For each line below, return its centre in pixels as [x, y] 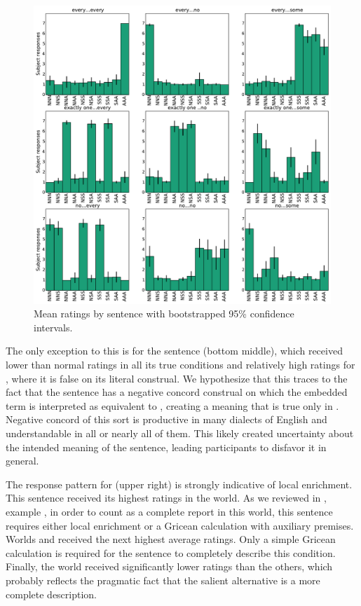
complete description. [52, 594]
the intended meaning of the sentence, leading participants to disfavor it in [166, 447]
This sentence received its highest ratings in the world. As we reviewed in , [166, 498]
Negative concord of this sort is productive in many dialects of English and [166, 419]
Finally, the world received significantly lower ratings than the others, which [169, 566]
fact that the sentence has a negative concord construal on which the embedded [177, 392]
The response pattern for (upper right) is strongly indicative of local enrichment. [179, 484]
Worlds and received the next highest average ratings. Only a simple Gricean [171, 539]
